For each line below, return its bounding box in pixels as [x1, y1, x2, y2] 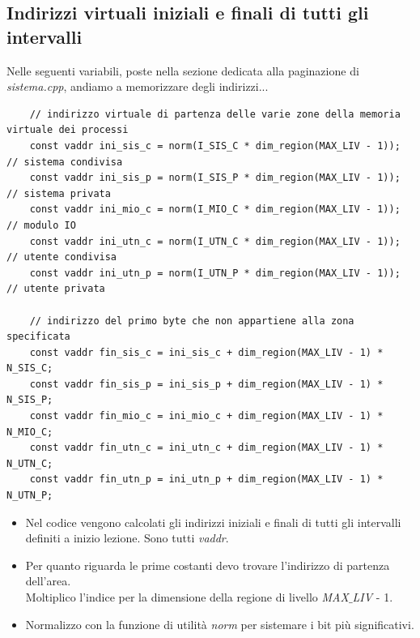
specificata [6, 331, 70, 343]
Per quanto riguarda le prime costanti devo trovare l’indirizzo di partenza [25, 556, 390, 573]
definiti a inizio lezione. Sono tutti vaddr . [25, 529, 229, 546]
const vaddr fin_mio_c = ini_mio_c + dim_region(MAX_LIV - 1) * [29, 410, 384, 422]
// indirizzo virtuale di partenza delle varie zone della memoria [29, 108, 401, 120]
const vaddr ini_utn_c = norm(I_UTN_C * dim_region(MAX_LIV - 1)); [29, 235, 401, 247]
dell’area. [25, 572, 71, 589]
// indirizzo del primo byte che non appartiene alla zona [29, 315, 354, 327]
